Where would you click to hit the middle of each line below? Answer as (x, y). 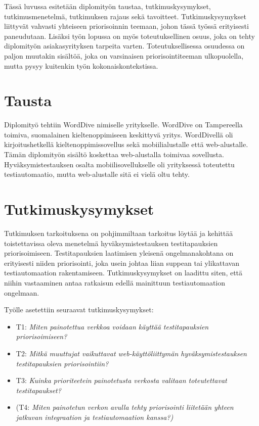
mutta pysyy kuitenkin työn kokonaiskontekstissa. (81, 65)
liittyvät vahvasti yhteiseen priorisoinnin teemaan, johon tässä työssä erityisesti (126, 26)
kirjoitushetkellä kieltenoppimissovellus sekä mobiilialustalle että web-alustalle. (126, 144)
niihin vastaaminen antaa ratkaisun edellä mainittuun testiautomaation (115, 282)
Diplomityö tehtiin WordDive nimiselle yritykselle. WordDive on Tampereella (123, 125)
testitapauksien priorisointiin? (62, 363)
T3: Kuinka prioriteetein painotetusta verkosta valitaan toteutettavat (121, 380)
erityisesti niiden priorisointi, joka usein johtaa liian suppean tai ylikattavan (122, 263)
